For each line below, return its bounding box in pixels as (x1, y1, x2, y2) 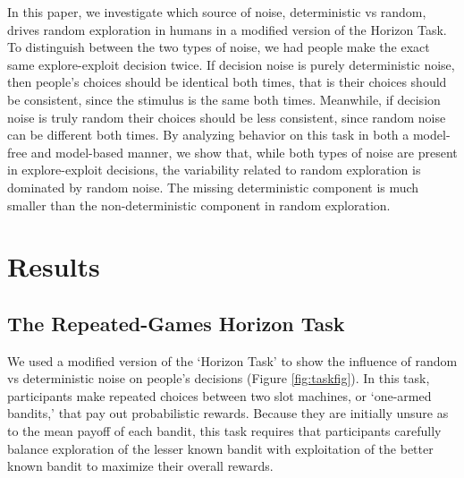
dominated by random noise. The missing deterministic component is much (7, 177, 419, 196)
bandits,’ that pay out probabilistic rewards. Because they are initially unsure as (7, 404, 449, 423)
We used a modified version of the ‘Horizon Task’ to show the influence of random (7, 351, 458, 370)
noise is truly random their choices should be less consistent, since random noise (7, 107, 446, 126)
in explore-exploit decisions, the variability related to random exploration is (7, 160, 421, 179)
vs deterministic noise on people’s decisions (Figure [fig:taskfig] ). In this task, (7, 369, 430, 388)
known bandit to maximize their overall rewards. (7, 457, 274, 475)
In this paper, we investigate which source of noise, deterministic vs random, (7, 3, 426, 21)
